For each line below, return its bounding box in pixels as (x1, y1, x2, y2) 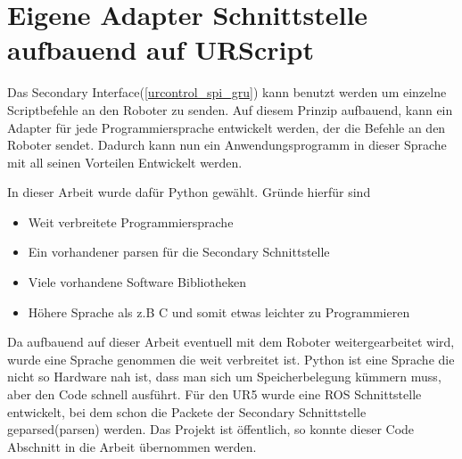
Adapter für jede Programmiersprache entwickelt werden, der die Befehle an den (7, 118, 446, 136)
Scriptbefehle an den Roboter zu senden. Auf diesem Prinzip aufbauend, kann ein (7, 100, 453, 119)
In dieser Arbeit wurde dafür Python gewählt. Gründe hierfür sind (7, 183, 371, 201)
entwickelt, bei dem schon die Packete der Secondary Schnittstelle (7, 402, 367, 421)
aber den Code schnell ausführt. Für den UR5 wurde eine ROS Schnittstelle (7, 385, 422, 404)
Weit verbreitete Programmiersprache (28, 212, 234, 231)
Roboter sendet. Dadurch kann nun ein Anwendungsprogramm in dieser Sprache (7, 135, 447, 154)
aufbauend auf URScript (7, 31, 314, 68)
